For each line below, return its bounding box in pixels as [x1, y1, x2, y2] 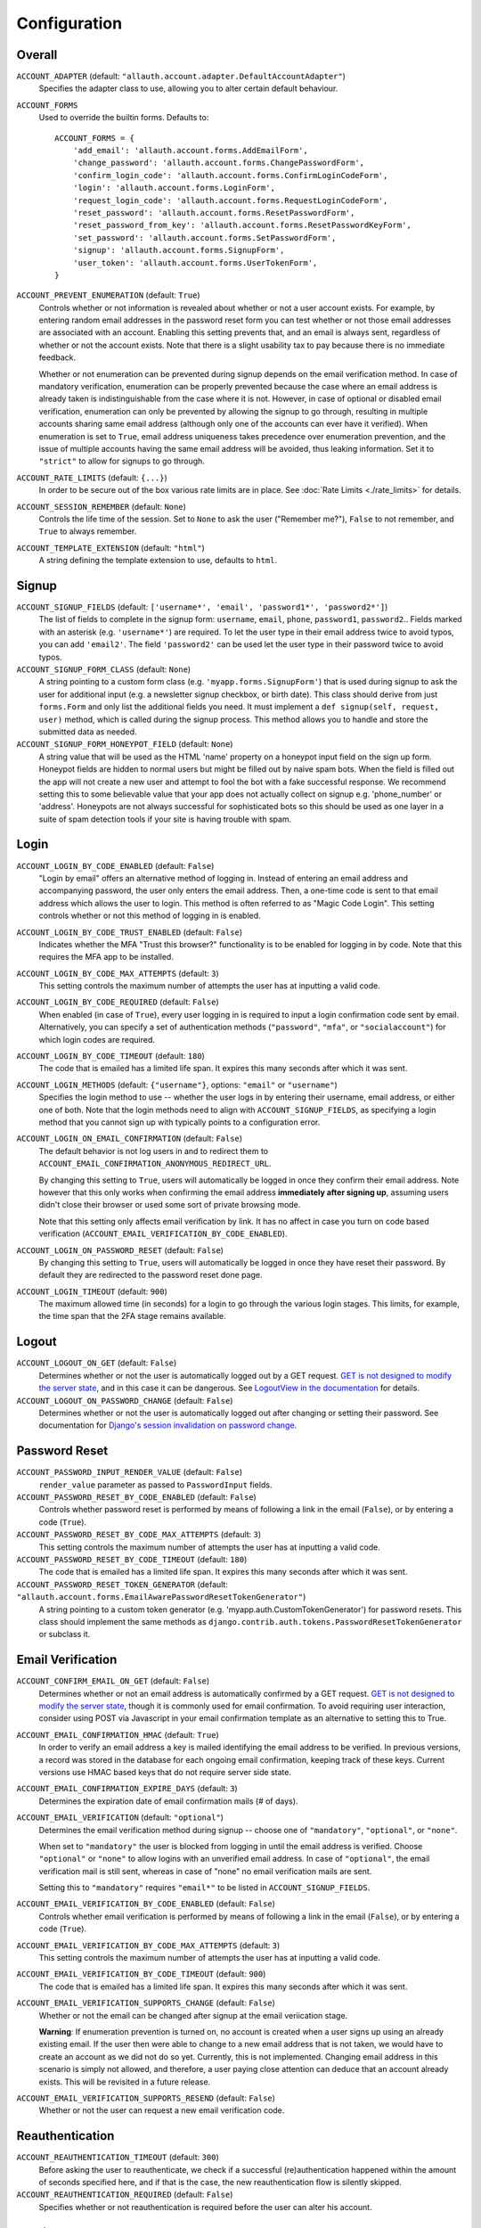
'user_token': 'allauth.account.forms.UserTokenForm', [72, 258, 318, 267]
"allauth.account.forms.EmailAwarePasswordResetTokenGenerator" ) [16, 1592, 306, 1602]
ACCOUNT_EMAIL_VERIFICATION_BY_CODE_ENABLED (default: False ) [16, 1898, 276, 1909]
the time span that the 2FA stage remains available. [38, 1311, 226, 1322]
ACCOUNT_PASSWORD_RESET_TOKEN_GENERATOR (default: [16, 1578, 229, 1590]
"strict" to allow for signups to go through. [38, 455, 205, 467]
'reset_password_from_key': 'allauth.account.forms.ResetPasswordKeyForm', [72, 220, 412, 231]
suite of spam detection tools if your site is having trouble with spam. [38, 814, 292, 824]
